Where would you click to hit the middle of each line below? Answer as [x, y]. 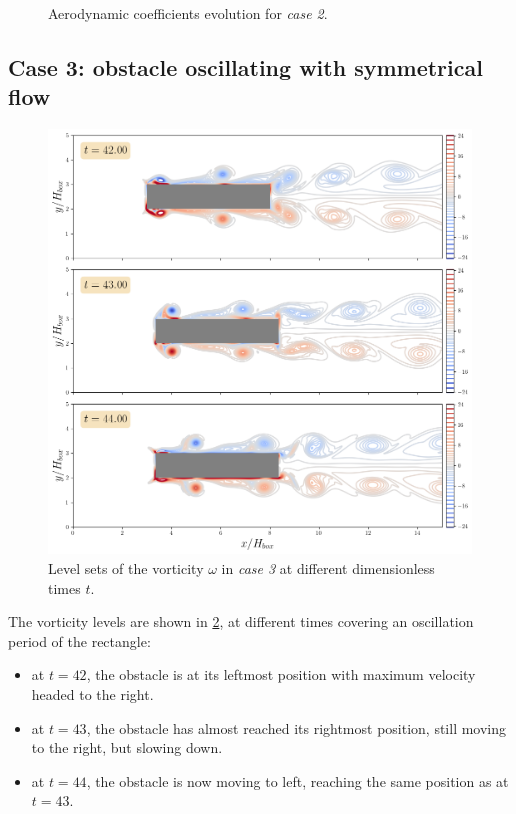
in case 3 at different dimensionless [328, 568]
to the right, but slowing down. [127, 747]
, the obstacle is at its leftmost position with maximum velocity [281, 674]
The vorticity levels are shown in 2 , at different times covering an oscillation [241, 621]
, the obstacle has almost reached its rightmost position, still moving [296, 727]
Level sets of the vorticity [126, 568]
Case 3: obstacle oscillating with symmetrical [245, 66]
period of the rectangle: [79, 640]
